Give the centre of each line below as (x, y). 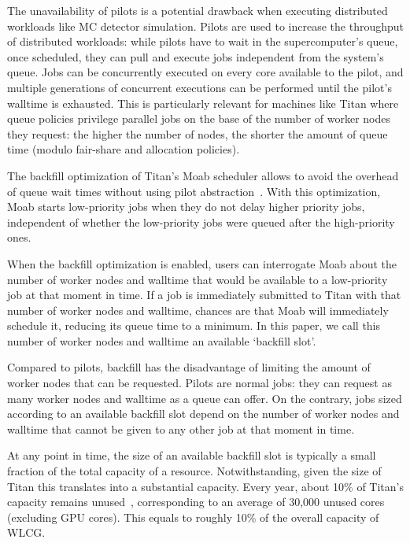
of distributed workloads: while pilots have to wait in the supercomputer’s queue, (203, 41)
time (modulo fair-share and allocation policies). (124, 149)
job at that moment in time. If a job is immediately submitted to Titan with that (204, 295)
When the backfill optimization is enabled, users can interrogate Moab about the (202, 263)
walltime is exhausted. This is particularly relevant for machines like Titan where (203, 103)
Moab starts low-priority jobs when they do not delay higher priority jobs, (186, 207)
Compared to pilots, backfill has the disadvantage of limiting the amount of (189, 367)
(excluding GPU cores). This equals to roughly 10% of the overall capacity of (193, 517)
